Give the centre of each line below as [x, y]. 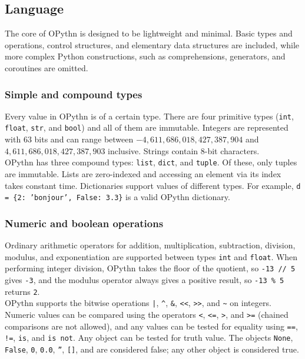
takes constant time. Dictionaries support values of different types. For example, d [153, 185]
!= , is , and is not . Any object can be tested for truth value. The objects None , [149, 338]
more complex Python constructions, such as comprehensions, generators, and [145, 56]
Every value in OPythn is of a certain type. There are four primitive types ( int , [149, 116]
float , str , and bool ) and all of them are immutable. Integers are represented [147, 127]
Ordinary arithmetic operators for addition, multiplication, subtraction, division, [150, 245]
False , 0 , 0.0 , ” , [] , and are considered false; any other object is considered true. [152, 349]
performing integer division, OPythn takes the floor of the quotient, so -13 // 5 [150, 268]
